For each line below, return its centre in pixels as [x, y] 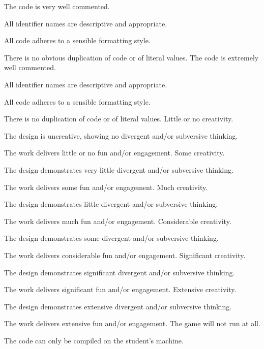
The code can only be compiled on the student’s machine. [94, 340]
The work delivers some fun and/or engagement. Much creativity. [106, 187]
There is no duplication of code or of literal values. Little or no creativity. [119, 119]
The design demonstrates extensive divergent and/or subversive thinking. [118, 306]
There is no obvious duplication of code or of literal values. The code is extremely [131, 57]
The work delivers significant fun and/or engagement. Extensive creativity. [120, 289]
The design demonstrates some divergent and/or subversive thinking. [111, 238]
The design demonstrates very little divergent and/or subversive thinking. [119, 169]
